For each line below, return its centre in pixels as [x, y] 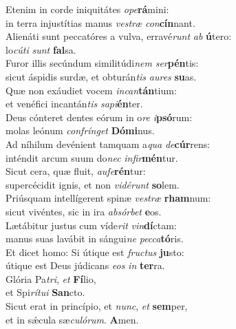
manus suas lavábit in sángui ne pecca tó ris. [95, 238]
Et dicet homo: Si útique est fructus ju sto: [95, 252]
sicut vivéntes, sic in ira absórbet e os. [84, 211]
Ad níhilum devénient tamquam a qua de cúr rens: [108, 144]
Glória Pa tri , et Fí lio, [51, 278]
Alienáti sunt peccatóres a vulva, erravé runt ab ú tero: [119, 36]
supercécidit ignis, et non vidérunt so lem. [93, 184]
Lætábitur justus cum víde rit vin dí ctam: [91, 225]
